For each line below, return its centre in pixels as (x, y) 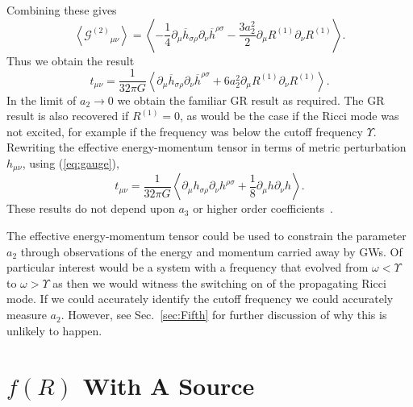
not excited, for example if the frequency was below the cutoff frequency (185, 131)
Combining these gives (62, 10)
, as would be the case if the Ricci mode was (290, 116)
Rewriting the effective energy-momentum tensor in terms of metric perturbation (206, 147)
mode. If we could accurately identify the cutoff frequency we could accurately (200, 299)
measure (27, 315)
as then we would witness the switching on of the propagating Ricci (219, 282)
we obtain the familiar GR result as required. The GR (251, 100)
